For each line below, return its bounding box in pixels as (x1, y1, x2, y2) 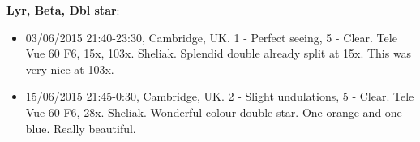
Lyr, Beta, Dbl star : (6, 2, 120, 18)
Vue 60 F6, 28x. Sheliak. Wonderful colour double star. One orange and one (25, 103, 402, 120)
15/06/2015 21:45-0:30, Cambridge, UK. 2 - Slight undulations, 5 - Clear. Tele (25, 88, 414, 105)
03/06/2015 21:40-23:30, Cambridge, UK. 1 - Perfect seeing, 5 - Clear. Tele (25, 28, 397, 45)
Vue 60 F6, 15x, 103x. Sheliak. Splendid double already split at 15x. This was (25, 45, 412, 62)
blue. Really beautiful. (25, 119, 136, 136)
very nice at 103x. (25, 60, 114, 77)
